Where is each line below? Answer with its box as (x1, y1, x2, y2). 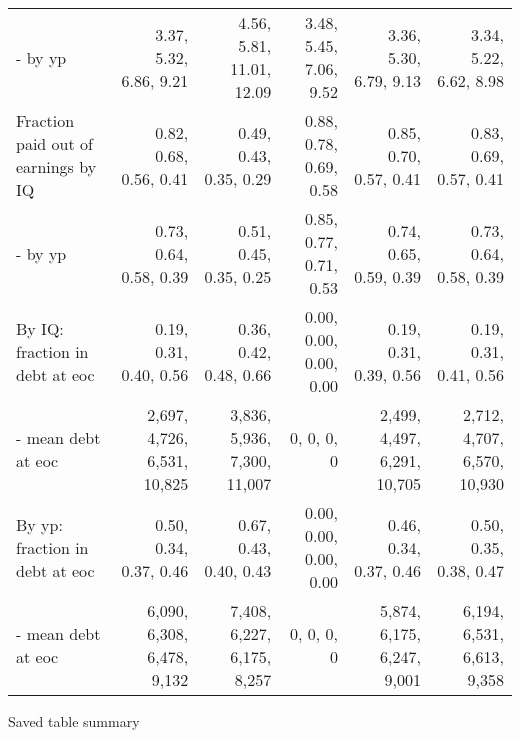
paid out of (16, 132, 93, 155)
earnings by (16, 155, 97, 178)
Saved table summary (8, 711, 140, 731)
